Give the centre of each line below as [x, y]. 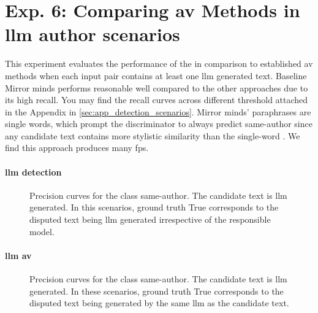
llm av [18, 255]
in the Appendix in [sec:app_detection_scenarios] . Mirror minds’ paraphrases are [158, 111]
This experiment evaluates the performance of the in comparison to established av [159, 64]
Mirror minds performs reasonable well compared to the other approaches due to [157, 87]
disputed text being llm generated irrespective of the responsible [150, 219]
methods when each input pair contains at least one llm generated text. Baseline [156, 75]
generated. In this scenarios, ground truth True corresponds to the [154, 207]
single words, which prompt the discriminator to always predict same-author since [159, 124]
